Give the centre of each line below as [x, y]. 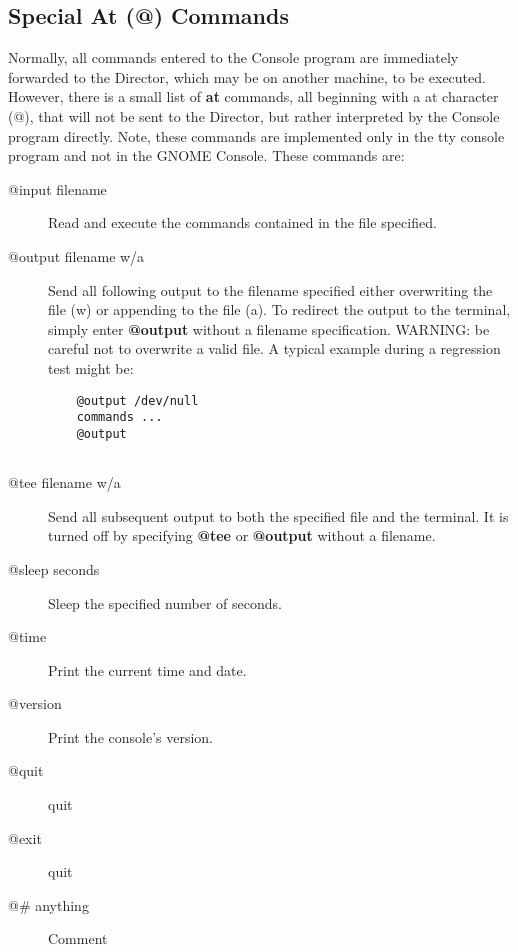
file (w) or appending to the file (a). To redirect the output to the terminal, [279, 309]
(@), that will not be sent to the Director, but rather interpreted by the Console [254, 115]
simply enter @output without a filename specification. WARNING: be [269, 328]
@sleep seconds [54, 568]
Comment [78, 938]
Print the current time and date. [147, 669]
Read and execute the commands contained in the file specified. [242, 222]
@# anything [48, 904]
